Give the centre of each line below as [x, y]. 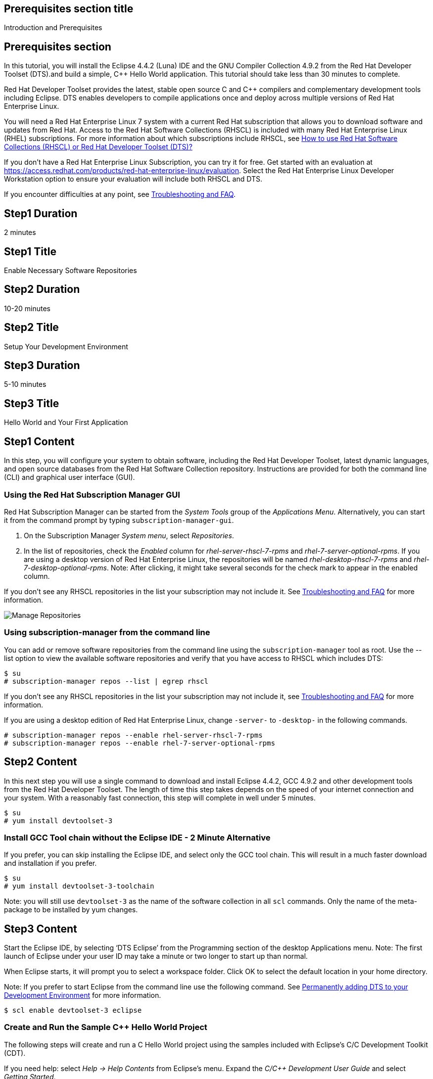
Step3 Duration [42, 366]
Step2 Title [31, 328]
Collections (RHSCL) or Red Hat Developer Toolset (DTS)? [98, 147]
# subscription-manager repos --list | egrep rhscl [106, 681]
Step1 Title [30, 251]
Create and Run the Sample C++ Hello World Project [106, 1027]
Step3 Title [32, 403]
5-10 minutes [25, 384]
